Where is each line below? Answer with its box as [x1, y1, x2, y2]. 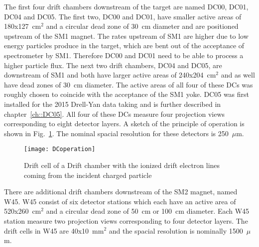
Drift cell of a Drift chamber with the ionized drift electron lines [24, 160, 220, 170]
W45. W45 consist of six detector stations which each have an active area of [4, 196, 236, 206]
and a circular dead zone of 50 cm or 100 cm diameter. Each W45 [46, 206, 250, 216]
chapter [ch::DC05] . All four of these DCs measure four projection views [4, 108, 225, 119]
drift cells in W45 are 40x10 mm [4, 225, 104, 236]
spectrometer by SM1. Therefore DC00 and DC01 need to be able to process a [4, 50, 244, 60]
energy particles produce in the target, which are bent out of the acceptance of [4, 40, 245, 51]
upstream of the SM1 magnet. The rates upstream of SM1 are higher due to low [4, 30, 249, 41]
